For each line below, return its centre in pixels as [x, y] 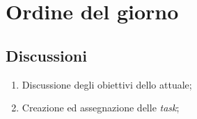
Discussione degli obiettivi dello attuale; [107, 84]
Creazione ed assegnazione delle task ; [101, 108]
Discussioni [46, 55]
